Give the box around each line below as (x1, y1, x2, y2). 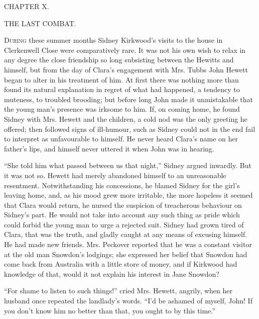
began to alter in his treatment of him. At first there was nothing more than (4, 74, 239, 85)
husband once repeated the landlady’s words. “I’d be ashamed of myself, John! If (4, 295, 252, 306)
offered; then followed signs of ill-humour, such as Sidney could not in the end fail (4, 123, 255, 134)
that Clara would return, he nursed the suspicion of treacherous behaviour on (4, 199, 242, 210)
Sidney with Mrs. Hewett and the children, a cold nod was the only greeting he (4, 113, 247, 124)
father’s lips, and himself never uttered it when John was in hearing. (4, 143, 214, 153)
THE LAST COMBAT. (4, 18, 76, 28)
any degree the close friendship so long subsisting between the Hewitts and (4, 54, 234, 65)
